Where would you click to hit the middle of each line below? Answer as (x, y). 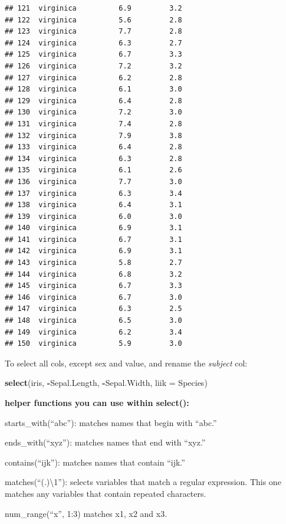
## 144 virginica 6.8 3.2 (93, 274)
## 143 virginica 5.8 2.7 (93, 263)
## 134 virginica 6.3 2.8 (93, 158)
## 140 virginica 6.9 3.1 (93, 228)
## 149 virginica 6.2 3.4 (93, 332)
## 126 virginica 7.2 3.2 (93, 66)
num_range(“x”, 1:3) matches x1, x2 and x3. (86, 513)
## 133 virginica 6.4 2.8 (93, 147)
